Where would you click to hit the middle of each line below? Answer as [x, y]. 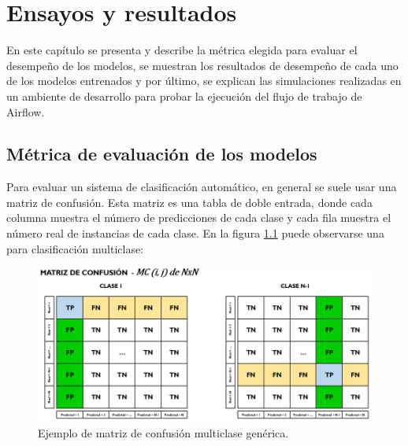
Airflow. [26, 111]
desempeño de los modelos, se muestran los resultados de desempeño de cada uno [202, 65]
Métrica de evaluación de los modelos [162, 154]
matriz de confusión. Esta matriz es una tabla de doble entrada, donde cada [189, 202]
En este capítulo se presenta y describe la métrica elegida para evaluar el [182, 50]
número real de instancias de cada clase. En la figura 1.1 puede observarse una [195, 233]
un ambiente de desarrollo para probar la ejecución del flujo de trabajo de [184, 96]
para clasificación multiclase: [75, 248]
